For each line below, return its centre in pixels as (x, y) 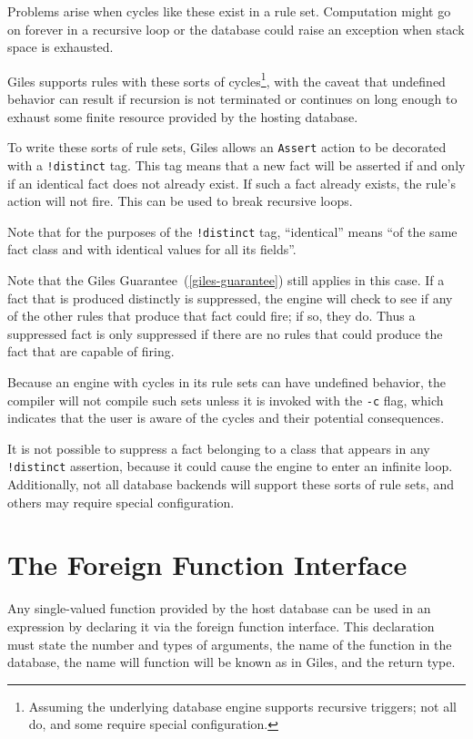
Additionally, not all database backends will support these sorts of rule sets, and (231, 484)
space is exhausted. (60, 47)
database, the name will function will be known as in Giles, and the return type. (231, 662)
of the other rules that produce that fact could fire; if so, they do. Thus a (211, 316)
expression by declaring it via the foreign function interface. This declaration (221, 626)
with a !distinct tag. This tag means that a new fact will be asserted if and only (236, 164)
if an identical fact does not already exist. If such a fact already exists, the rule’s (231, 183)
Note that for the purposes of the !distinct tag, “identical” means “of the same (232, 231)
